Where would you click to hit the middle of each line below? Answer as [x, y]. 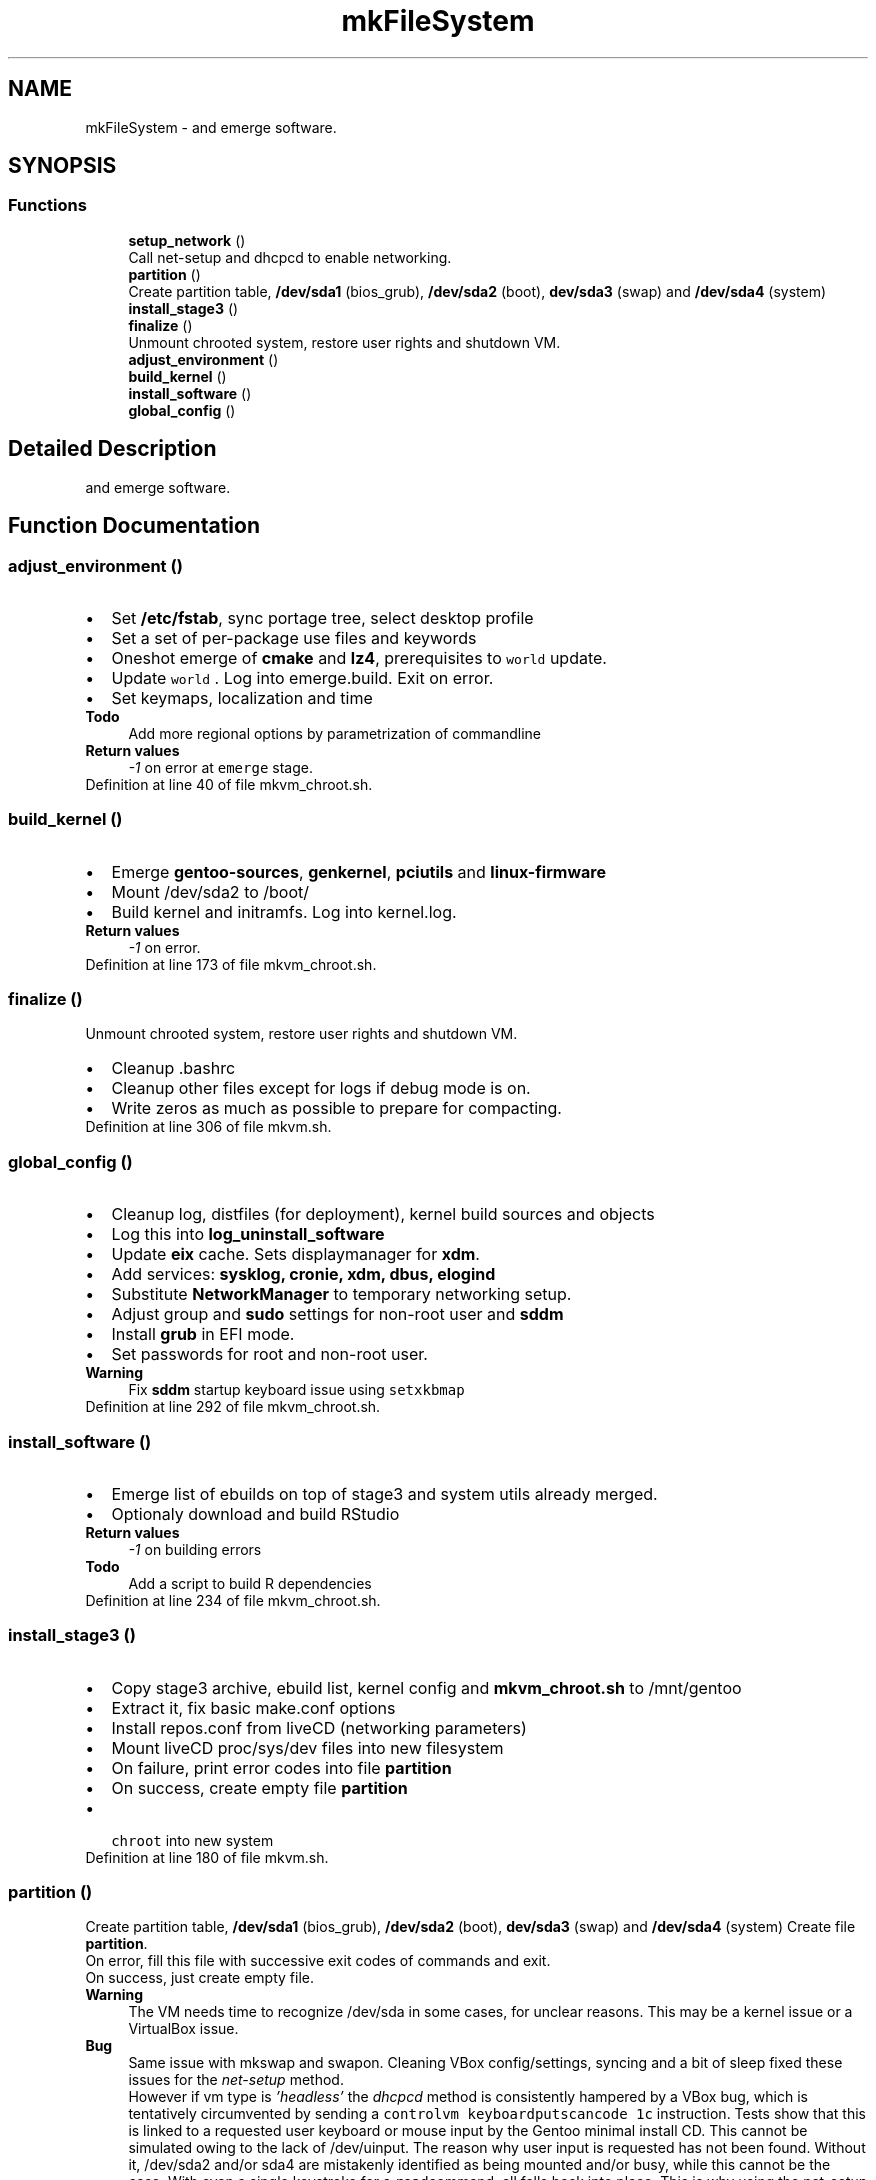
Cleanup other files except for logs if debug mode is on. [321, 1088]
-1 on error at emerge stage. [220, 767]
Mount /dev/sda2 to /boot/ [210, 891]
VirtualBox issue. [183, 2029]
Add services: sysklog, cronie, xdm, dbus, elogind [303, 1274]
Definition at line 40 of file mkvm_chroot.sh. [229, 784]
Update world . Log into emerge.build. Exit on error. [302, 677]
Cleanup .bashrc [173, 1068]
